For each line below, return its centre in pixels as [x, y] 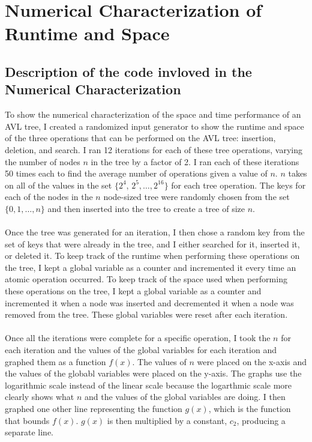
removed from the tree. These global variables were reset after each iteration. [146, 314]
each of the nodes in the [49, 197]
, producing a [261, 420]
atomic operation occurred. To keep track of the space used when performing [146, 279]
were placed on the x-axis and [252, 361]
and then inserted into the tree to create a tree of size [146, 208]
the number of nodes [43, 161]
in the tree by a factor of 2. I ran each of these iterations [195, 161]
